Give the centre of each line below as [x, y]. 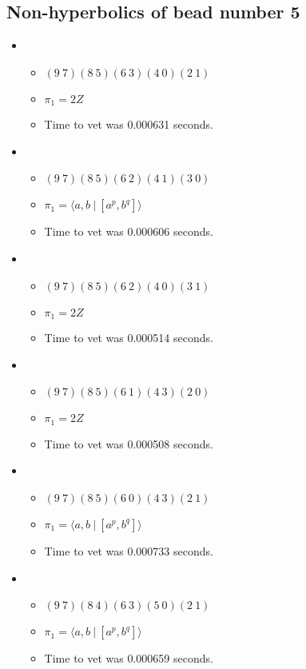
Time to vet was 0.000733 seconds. [129, 550]
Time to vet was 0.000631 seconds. [129, 124]
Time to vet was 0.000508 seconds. [129, 443]
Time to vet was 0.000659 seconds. [129, 658]
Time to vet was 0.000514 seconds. [129, 338]
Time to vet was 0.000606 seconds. [129, 231]
